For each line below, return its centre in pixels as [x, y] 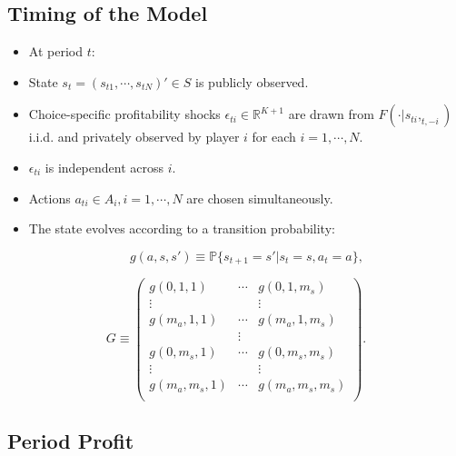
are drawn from [331, 114]
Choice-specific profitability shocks [124, 114]
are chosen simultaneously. [260, 198]
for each [274, 137]
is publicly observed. [252, 81]
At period [55, 51]
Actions [50, 198]
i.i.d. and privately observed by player [134, 137]
